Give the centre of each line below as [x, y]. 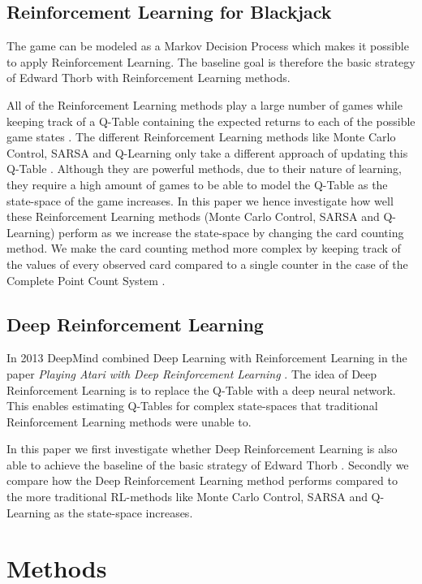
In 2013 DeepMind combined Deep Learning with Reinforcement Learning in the [207, 358]
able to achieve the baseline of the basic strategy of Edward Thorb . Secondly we [208, 464]
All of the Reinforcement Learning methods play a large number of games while [205, 104]
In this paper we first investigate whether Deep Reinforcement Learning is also [202, 449]
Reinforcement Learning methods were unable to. [129, 421]
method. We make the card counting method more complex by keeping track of [204, 248]
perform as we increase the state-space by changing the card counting [231, 232]
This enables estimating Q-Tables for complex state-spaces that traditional [192, 406]
